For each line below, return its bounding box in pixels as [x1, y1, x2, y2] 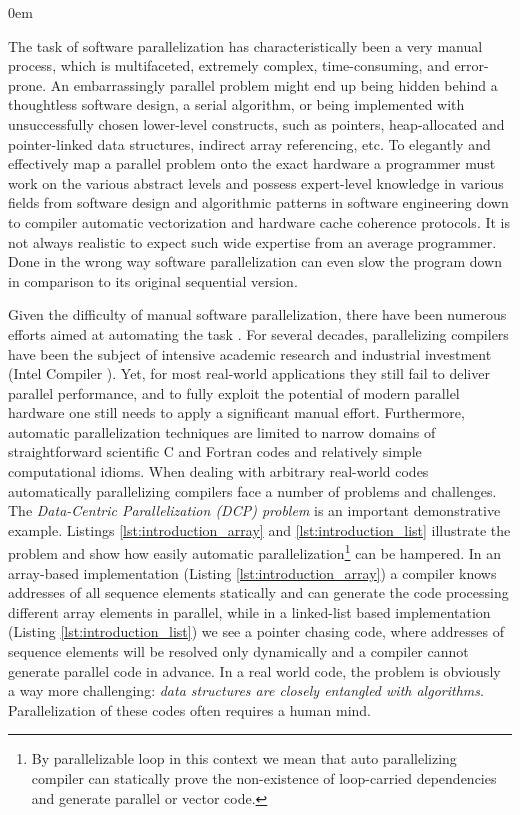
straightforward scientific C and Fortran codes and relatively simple [8, 441, 422, 462]
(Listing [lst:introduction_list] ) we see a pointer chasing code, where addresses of [8, 621, 505, 642]
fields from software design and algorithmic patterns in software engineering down [8, 192, 509, 213]
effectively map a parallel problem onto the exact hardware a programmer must [8, 153, 496, 174]
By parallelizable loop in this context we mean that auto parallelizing [31, 748, 457, 769]
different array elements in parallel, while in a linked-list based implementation [8, 601, 491, 622]
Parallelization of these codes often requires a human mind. [8, 699, 371, 720]
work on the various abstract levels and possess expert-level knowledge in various [8, 172, 504, 193]
